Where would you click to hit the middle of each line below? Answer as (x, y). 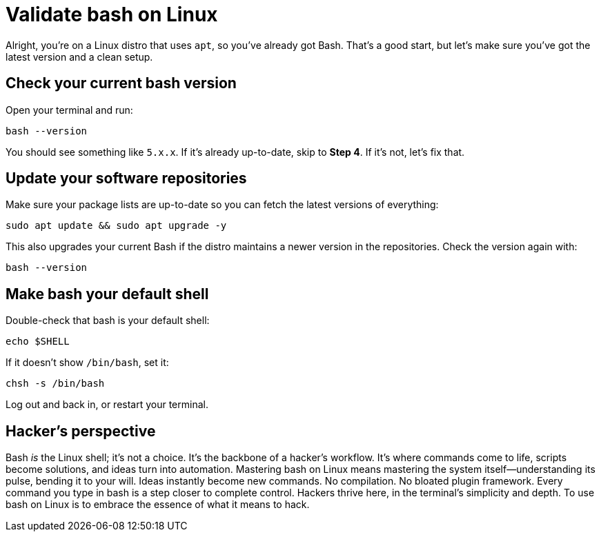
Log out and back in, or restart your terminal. (107, 405)
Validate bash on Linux (112, 14)
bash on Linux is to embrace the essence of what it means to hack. (158, 505)
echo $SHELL (38, 342)
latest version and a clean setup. (79, 57)
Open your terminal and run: (69, 110)
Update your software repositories (126, 179)
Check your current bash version (121, 83)
